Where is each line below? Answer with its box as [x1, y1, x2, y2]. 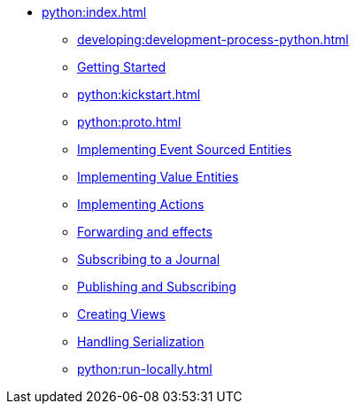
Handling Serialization [77, 334, 205, 349]
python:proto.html [77, 114, 182, 129]
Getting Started [77, 59, 166, 74]
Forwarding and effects [77, 224, 213, 239]
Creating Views [77, 306, 166, 322]
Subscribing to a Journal [77, 252, 221, 267]
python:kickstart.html [77, 87, 201, 102]
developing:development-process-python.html [77, 32, 349, 47]
